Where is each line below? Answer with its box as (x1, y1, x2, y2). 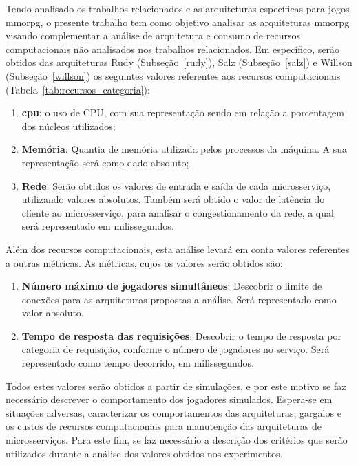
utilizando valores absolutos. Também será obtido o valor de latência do (21, 192, 325, 206)
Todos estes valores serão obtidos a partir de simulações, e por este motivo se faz (6, 378, 346, 393)
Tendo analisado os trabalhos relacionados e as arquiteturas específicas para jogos (6, 1, 350, 15)
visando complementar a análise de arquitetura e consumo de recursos (6, 28, 300, 43)
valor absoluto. (21, 305, 84, 320)
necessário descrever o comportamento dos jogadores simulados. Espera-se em (6, 392, 333, 407)
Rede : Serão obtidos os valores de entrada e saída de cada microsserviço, (21, 178, 331, 193)
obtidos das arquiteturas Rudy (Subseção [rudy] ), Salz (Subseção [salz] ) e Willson (6, 55, 352, 69)
